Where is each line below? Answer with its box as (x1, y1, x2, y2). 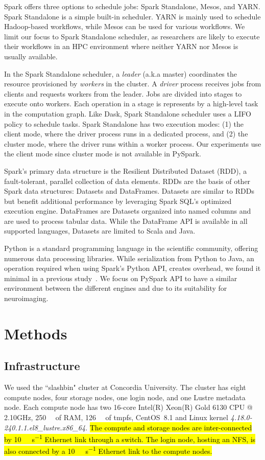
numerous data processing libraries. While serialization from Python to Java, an (4, 252, 254, 263)
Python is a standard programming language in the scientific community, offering (4, 243, 258, 254)
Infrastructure (4, 358, 80, 374)
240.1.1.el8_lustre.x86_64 (4, 422, 86, 432)
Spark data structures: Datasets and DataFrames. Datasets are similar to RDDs (4, 186, 254, 196)
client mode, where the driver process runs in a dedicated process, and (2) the (4, 128, 248, 139)
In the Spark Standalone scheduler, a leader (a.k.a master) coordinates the (4, 68, 237, 79)
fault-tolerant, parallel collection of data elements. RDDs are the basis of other (4, 175, 251, 186)
